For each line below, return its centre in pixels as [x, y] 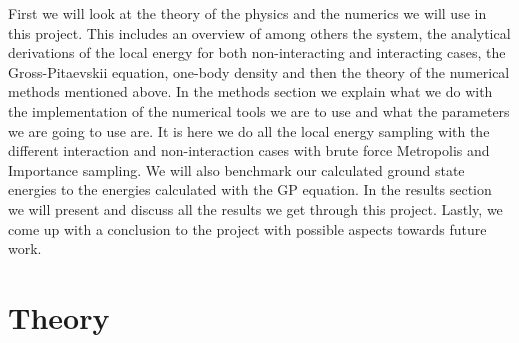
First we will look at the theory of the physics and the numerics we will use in [247, 13]
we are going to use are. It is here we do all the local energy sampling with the [249, 130]
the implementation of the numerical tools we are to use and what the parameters [259, 110]
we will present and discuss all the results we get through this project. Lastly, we [255, 208]
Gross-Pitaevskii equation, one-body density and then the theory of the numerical [259, 71]
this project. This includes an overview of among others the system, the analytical [259, 32]
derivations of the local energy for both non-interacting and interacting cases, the [257, 52]
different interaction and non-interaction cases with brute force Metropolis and [249, 150]
